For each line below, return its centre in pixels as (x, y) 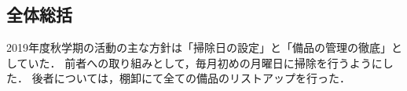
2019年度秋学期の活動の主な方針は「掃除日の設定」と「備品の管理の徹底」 (199, 47)
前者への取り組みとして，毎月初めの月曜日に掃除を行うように (224, 62)
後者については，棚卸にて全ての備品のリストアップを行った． (191, 78)
